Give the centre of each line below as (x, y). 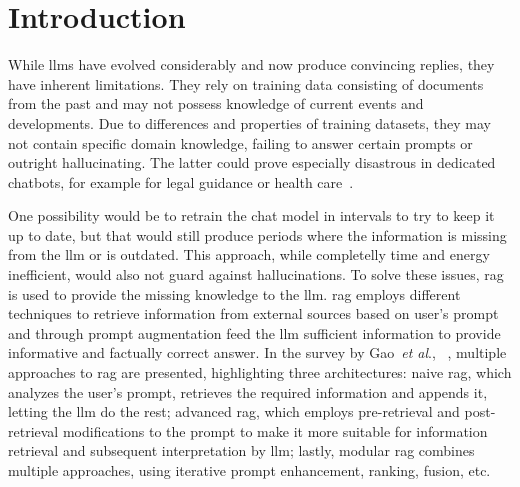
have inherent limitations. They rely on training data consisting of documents (246, 83)
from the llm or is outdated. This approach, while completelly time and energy (249, 254)
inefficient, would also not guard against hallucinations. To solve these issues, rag (256, 274)
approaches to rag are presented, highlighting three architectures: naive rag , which (260, 372)
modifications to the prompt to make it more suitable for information (275, 430)
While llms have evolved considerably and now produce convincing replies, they (251, 64)
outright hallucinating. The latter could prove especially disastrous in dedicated (252, 162)
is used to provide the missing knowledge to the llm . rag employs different (234, 293)
